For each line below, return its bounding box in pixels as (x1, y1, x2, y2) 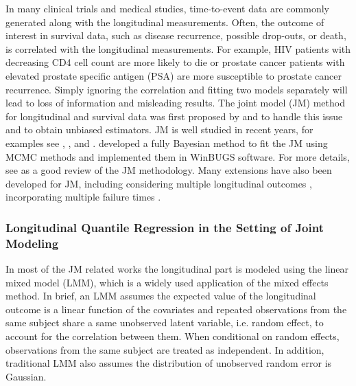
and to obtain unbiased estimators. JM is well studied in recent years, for (5, 122, 313, 137)
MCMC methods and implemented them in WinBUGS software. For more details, (5, 149, 350, 163)
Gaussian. (5, 369, 47, 383)
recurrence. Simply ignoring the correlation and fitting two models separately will (5, 82, 348, 96)
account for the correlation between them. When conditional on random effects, (5, 329, 340, 343)
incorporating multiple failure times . (5, 190, 161, 204)
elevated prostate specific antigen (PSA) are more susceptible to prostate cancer (5, 68, 342, 82)
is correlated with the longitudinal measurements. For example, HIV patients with (5, 41, 351, 56)
